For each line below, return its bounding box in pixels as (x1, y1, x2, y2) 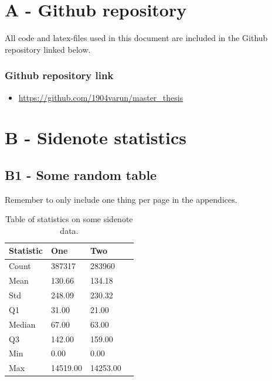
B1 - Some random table (5, 165, 157, 183)
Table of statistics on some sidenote (5, 213, 133, 225)
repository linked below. (5, 43, 91, 55)
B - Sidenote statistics (5, 125, 187, 149)
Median (9, 318, 36, 330)
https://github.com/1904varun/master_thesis (18, 91, 183, 103)
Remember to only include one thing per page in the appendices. (5, 193, 237, 205)
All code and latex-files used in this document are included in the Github (5, 32, 268, 44)
